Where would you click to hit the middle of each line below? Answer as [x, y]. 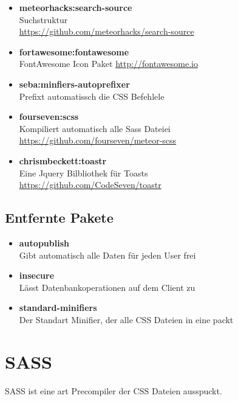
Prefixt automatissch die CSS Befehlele [92, 96]
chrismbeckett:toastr [63, 160]
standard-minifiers [58, 308]
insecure [37, 275]
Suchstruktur [43, 19]
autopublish [44, 242]
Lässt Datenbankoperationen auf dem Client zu [107, 287]
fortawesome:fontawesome [74, 51]
